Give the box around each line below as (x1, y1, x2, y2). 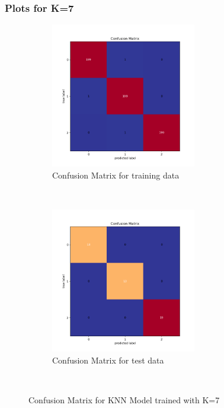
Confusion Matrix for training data (52, 168, 180, 181)
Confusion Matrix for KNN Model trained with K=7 (28, 393, 220, 406)
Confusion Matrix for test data (52, 353, 164, 366)
